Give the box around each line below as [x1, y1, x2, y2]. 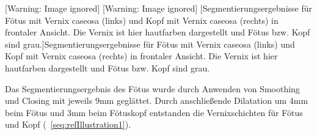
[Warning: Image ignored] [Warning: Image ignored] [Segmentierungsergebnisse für [5, 2, 313, 14]
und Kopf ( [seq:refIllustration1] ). [5, 118, 131, 131]
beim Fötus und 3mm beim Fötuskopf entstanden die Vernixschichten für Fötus [5, 106, 303, 119]
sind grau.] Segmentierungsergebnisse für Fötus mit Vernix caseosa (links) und [5, 37, 295, 50]
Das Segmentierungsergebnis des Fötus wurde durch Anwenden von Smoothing [5, 82, 300, 95]
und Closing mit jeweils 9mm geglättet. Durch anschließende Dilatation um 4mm [5, 94, 308, 107]
